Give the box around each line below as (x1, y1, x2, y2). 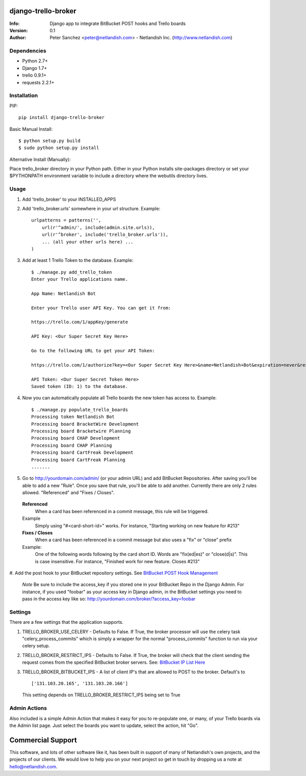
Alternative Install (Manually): (9, 156, 71, 162)
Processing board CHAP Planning (31, 442, 112, 448)
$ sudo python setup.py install (18, 145, 99, 151)
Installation (9, 92, 38, 99)
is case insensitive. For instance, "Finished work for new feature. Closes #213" (35, 558, 200, 564)
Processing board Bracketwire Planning (31, 428, 131, 434)
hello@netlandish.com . (9, 763, 58, 769)
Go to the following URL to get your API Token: (31, 348, 155, 354)
